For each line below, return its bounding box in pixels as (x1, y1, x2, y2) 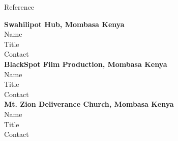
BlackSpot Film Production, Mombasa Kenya (4, 58, 167, 69)
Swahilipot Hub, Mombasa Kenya (4, 18, 125, 29)
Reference (4, 2, 34, 12)
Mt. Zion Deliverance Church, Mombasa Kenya (4, 99, 174, 109)
